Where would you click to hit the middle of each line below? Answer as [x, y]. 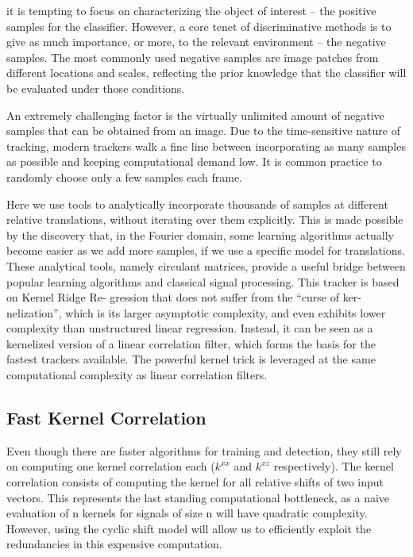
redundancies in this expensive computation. [114, 544]
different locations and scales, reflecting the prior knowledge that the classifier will [206, 73]
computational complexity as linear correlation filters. [137, 375]
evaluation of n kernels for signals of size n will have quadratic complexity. [187, 513]
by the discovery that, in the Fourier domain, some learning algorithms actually [200, 234]
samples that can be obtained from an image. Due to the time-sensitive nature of [203, 131]
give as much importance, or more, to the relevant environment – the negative [196, 42]
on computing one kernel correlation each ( [111, 466]
